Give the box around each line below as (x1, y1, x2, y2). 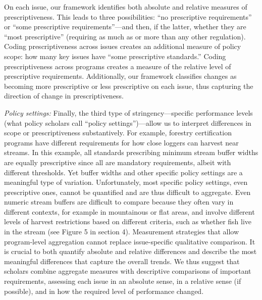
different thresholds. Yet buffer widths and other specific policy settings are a (4, 167, 243, 177)
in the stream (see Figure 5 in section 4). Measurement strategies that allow (4, 226, 239, 237)
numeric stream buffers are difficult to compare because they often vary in (4, 196, 234, 207)
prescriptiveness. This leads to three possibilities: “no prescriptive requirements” (4, 11, 252, 22)
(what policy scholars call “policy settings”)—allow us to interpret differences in (4, 117, 251, 128)
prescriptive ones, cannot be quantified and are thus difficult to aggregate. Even (4, 186, 251, 197)
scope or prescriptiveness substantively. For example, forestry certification (4, 127, 232, 138)
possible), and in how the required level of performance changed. (4, 285, 204, 296)
